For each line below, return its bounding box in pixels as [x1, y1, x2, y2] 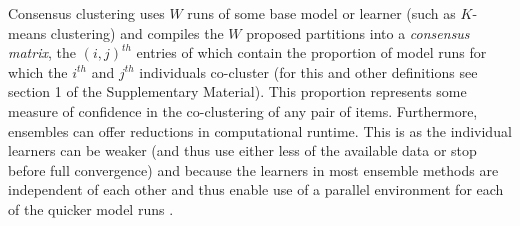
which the [8, 61, 68, 82]
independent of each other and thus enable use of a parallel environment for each [8, 179, 504, 200]
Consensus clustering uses [8, 3, 165, 23]
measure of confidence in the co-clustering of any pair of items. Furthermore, [8, 100, 478, 121]
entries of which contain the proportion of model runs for [136, 42, 487, 63]
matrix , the [8, 42, 76, 63]
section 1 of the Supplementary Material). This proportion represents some [8, 81, 467, 102]
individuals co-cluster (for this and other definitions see [139, 61, 478, 82]
